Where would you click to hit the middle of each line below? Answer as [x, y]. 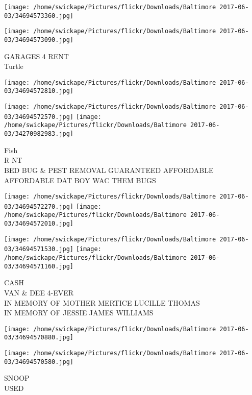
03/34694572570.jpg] [39, 117]
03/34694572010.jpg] [39, 224]
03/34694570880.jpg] [39, 338]
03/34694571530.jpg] [39, 249]
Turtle [14, 66]
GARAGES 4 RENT [36, 56]
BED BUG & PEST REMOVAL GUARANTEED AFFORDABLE [109, 170]
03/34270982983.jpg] [39, 134]
